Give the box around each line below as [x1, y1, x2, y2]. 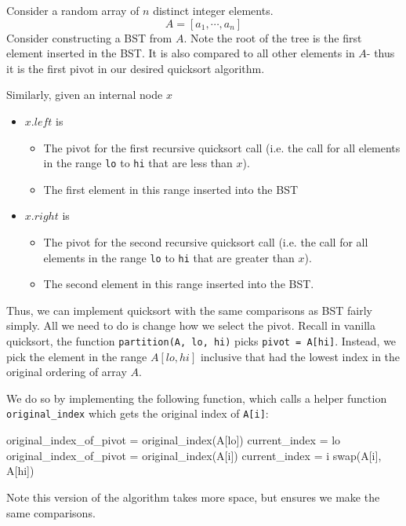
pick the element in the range [6, 348, 147, 364]
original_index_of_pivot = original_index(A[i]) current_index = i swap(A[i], [6, 447, 382, 463]
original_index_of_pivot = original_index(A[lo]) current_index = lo [6, 432, 341, 448]
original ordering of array [6, 363, 127, 380]
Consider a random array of [6, 2, 140, 18]
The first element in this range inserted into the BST [43, 181, 299, 197]
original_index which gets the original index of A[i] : [6, 405, 269, 422]
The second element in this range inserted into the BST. [43, 276, 314, 292]
